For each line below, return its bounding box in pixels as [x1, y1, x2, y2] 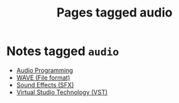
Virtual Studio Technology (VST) [16, 88, 108, 96]
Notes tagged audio [6, 43, 119, 59]
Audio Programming [16, 66, 73, 74]
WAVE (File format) [16, 73, 71, 82]
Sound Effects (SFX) [16, 80, 74, 89]
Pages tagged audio [56, 5, 173, 21]
